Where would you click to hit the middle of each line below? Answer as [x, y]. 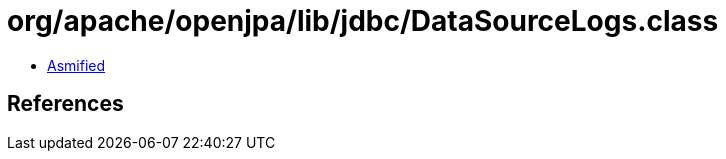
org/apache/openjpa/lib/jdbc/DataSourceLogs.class [363, 21]
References [65, 104]
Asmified [76, 65]
